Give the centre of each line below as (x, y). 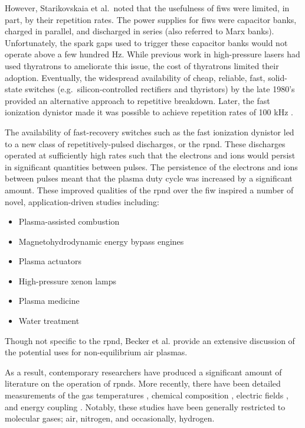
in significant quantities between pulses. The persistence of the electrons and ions (151, 166)
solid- (278, 77)
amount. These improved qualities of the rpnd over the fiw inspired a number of (149, 189)
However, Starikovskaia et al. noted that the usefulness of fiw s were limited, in (147, 8)
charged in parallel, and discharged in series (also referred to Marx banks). (140, 31)
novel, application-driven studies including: (82, 201)
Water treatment (49, 321)
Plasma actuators (50, 261)
